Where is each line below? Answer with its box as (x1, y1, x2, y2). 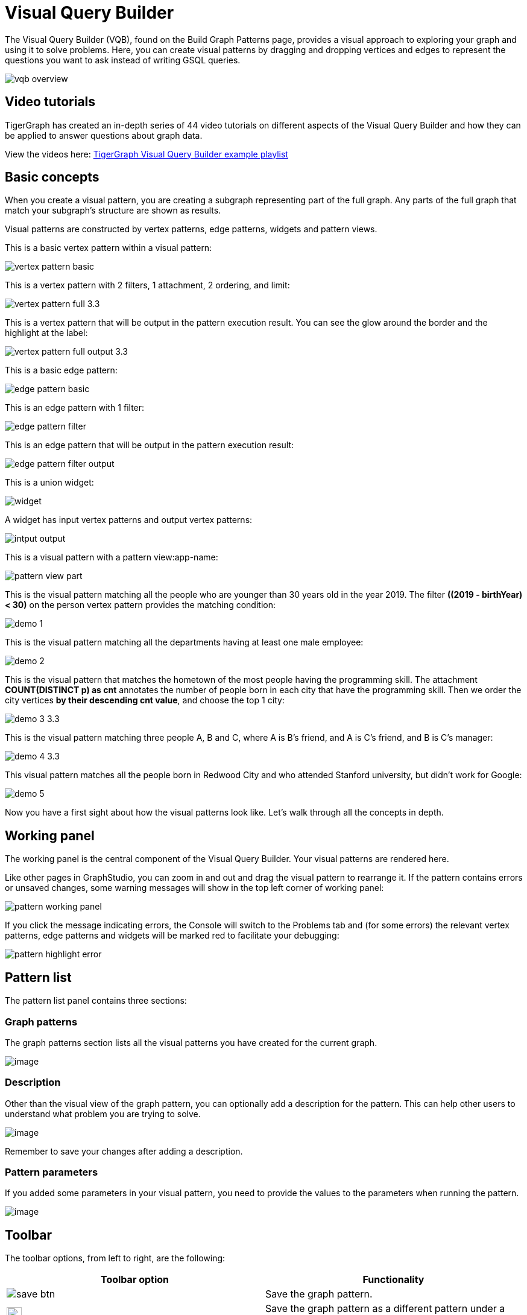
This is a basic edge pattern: (5, 365, 118, 376)
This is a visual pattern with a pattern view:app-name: (5, 552, 218, 563)
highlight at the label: (5, 328, 88, 338)
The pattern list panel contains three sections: (5, 995, 187, 1006)
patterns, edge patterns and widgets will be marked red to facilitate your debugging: (5, 930, 339, 941)
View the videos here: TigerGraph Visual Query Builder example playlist (5, 148, 288, 159)
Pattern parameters (5, 1166, 98, 1178)
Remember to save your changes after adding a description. (5, 1145, 243, 1156)
